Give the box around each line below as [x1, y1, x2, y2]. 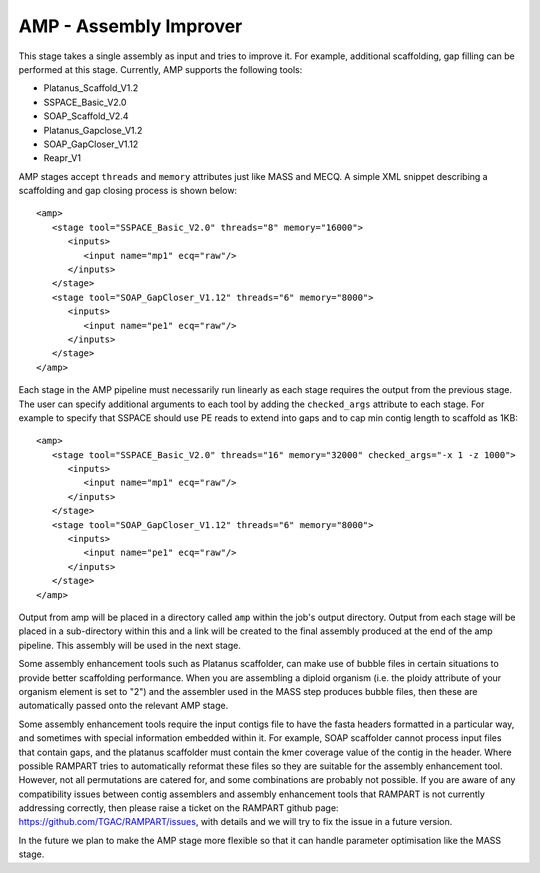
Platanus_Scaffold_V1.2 [43, 82, 139, 94]
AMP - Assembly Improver [18, 15, 243, 37]
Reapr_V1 [43, 152, 82, 164]
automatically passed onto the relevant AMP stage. [18, 700, 229, 712]
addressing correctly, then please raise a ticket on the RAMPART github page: [18, 802, 339, 814]
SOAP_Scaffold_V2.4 [43, 110, 129, 122]
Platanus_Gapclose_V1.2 [43, 124, 143, 136]
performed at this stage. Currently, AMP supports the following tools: [18, 63, 303, 75]
